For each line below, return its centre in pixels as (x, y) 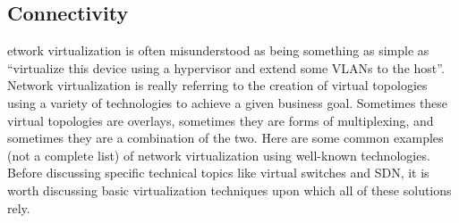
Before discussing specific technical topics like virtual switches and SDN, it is (218, 173)
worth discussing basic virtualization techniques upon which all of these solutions (229, 190)
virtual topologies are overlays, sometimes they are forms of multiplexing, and (221, 120)
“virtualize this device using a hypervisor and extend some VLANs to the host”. (226, 67)
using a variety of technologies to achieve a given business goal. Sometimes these (228, 102)
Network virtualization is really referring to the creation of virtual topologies (217, 85)
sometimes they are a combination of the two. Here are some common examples (225, 138)
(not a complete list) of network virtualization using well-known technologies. (219, 155)
